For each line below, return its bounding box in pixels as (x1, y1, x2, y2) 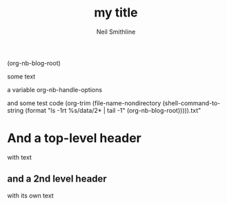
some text (7, 72, 36, 80)
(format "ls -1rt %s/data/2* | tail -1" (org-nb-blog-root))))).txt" (25, 106, 201, 114)
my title (94, 5, 138, 21)
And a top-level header (7, 131, 141, 146)
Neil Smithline (96, 28, 136, 36)
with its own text (7, 191, 54, 199)
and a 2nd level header (7, 173, 107, 185)
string (7, 106, 24, 114)
